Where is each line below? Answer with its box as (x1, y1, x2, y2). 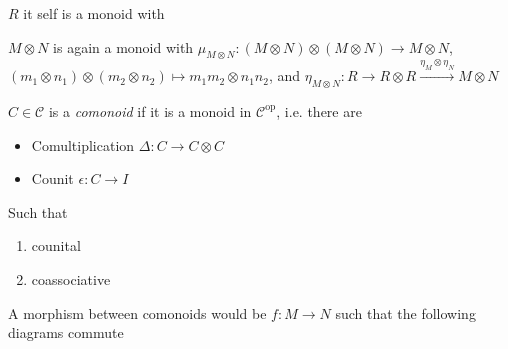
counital (31, 235, 81, 256)
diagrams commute (8, 322, 124, 343)
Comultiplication (31, 134, 135, 155)
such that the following (335, 302, 476, 323)
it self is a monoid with (23, 3, 165, 23)
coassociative (31, 268, 111, 289)
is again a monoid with (53, 36, 194, 57)
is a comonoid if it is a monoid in (48, 100, 252, 121)
